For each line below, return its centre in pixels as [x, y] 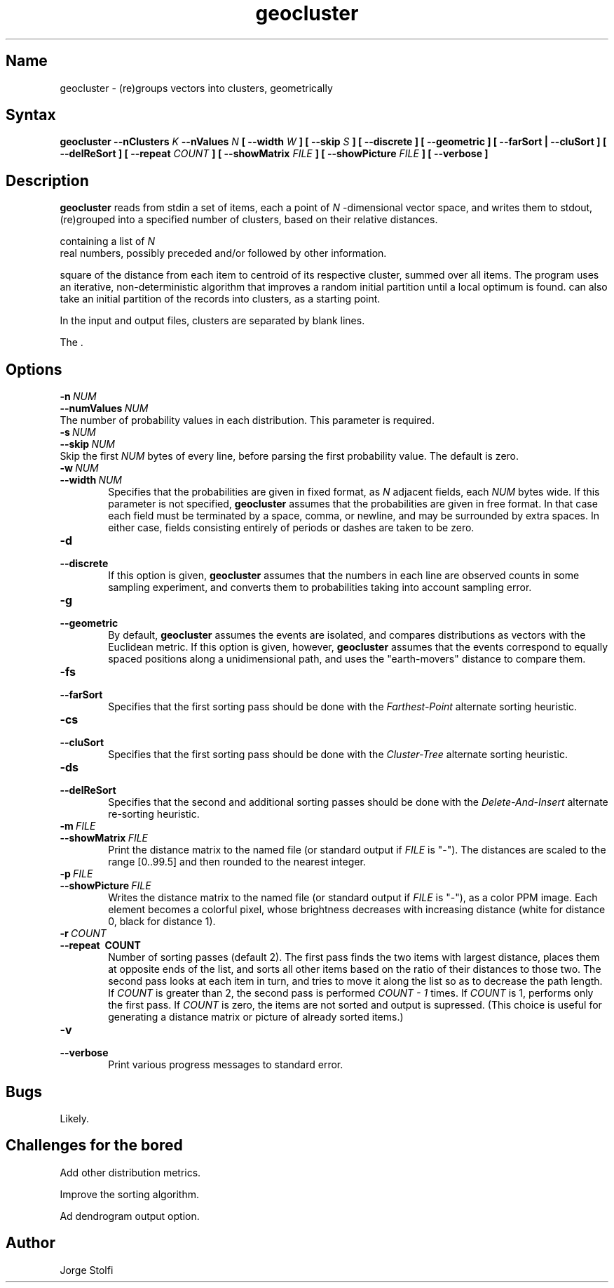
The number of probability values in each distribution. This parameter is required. [247, 420]
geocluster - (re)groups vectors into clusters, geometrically [196, 88]
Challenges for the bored [94, 1146]
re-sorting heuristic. [154, 814]
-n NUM [78, 397]
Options [34, 369]
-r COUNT [83, 934]
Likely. [74, 1118]
